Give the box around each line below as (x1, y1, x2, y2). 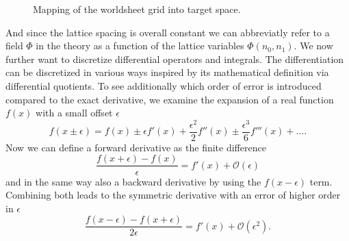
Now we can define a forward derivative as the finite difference (5, 140, 266, 154)
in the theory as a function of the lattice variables (36, 38, 244, 53)
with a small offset (36, 105, 113, 120)
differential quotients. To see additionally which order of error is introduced (5, 78, 322, 92)
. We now (294, 38, 333, 53)
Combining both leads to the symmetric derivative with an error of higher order (5, 188, 341, 202)
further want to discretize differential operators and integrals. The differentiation (5, 51, 344, 66)
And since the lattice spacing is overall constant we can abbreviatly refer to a (5, 25, 330, 39)
